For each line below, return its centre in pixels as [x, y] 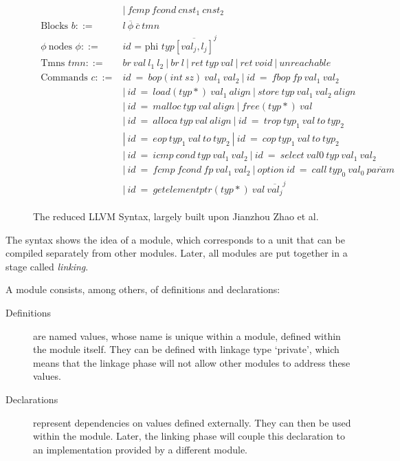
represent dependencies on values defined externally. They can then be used [192, 422]
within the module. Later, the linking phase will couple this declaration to [189, 436]
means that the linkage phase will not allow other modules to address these [192, 362]
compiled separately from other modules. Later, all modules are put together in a [177, 253]
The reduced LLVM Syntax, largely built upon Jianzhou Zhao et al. [176, 216]
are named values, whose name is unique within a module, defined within [187, 335]
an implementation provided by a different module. [140, 449]
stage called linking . [47, 266]
